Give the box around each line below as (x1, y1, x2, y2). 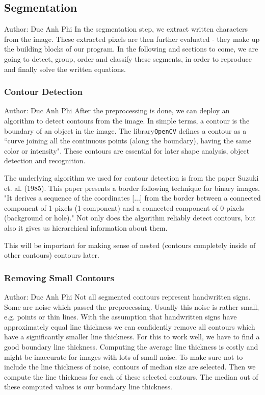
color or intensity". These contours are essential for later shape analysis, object (4, 145, 250, 156)
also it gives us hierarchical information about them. (4, 222, 168, 233)
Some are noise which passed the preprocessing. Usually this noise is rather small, (4, 301, 259, 312)
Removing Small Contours (4, 271, 114, 284)
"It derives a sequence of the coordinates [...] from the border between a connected (4, 192, 261, 203)
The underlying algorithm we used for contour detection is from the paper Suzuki (4, 172, 259, 183)
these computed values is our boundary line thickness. (4, 381, 172, 392)
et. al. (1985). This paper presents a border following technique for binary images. (4, 182, 260, 193)
